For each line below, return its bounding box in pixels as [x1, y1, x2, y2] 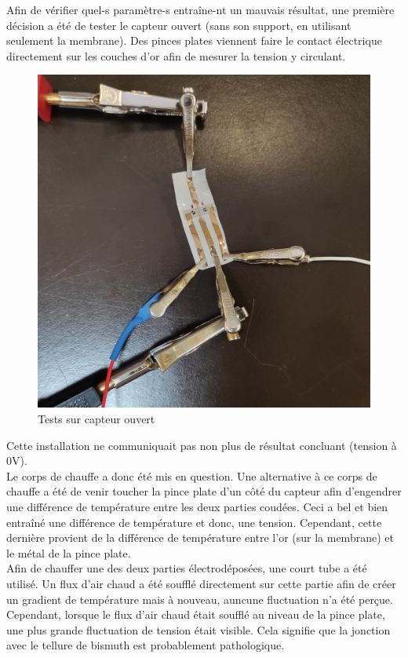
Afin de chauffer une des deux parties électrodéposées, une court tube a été [6, 560, 367, 576]
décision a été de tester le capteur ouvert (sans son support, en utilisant [6, 16, 352, 33]
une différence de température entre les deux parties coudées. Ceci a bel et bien [6, 498, 388, 514]
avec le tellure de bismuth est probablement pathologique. [6, 637, 285, 653]
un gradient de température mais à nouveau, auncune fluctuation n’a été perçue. [6, 590, 393, 607]
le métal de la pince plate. [6, 544, 131, 561]
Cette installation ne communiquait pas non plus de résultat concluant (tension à [6, 437, 397, 453]
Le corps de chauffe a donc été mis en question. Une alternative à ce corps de [6, 467, 377, 484]
